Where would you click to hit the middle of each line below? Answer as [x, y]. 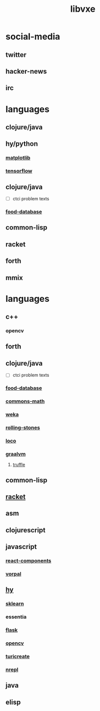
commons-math [25, 401]
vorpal [13, 574]
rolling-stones [23, 427]
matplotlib [18, 158]
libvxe [83, 9]
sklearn [15, 604]
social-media [33, 37]
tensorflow [19, 171]
